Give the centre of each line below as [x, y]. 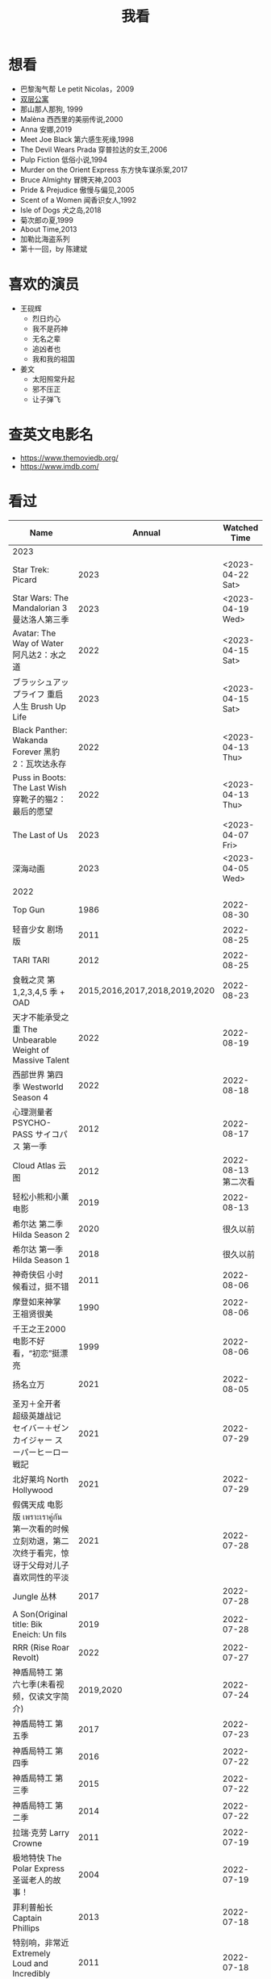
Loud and [30, 1963]
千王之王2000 [39, 1329]
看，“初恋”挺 [36, 1353]
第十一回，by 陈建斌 [53, 249]
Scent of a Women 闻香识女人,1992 [78, 199]
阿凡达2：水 [35, 655]
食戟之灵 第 [34, 979]
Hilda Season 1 [41, 1260]
